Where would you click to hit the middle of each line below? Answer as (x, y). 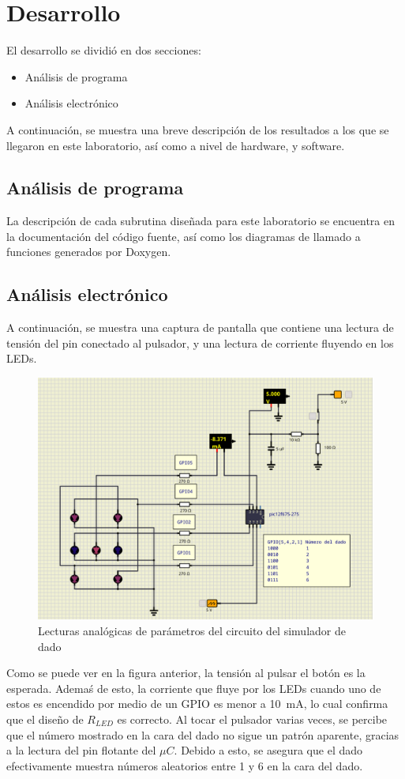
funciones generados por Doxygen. (89, 252)
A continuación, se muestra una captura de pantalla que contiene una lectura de (200, 327)
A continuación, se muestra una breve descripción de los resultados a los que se (198, 129)
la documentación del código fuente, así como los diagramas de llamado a (184, 236)
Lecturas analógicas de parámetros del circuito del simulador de (192, 631)
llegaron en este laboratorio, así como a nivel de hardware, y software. (176, 145)
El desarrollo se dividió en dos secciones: (104, 50)
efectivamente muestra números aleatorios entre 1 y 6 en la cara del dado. (185, 765)
